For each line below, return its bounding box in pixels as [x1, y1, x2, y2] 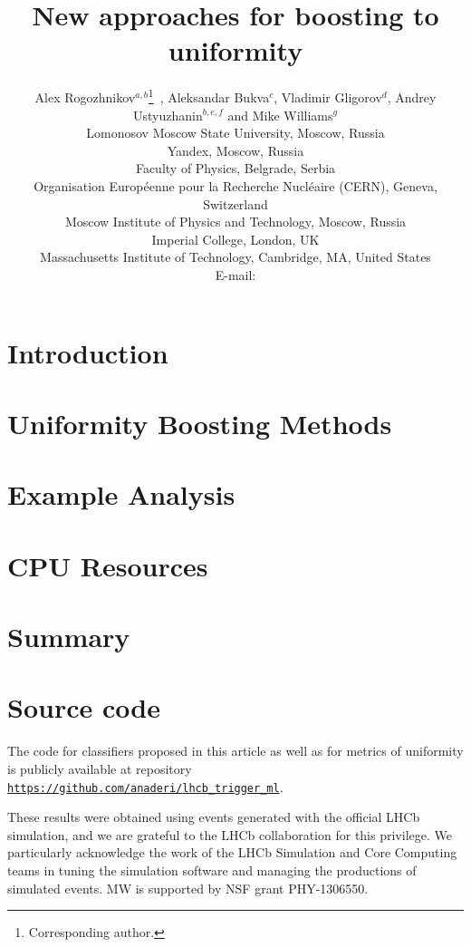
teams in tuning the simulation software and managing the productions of [7, 860, 417, 879]
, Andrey [387, 87, 437, 106]
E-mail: [215, 265, 256, 284]
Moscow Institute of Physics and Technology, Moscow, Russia [64, 212, 407, 231]
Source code [7, 689, 160, 726]
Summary [7, 618, 130, 654]
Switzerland [203, 194, 268, 213]
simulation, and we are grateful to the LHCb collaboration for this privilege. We [7, 825, 452, 844]
